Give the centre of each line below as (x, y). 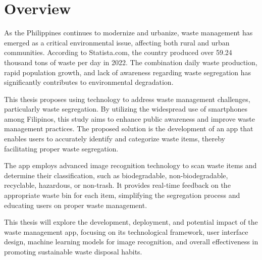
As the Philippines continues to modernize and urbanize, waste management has (128, 33)
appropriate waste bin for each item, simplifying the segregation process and (122, 195)
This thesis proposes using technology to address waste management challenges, (127, 99)
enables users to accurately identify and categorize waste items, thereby (115, 139)
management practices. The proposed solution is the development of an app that (129, 128)
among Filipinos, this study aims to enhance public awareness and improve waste (130, 118)
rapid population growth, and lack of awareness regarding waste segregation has (128, 72)
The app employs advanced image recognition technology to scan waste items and (130, 165)
